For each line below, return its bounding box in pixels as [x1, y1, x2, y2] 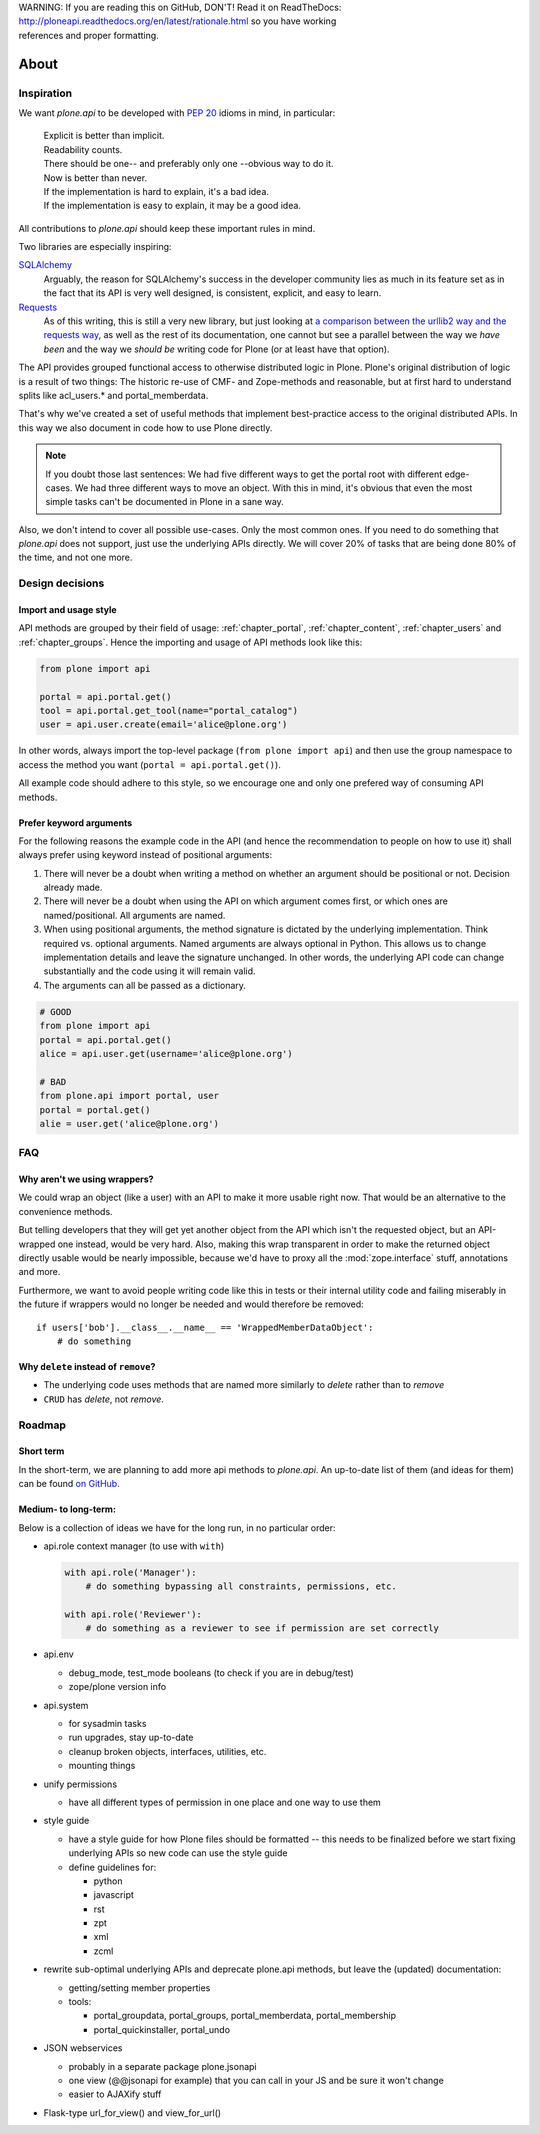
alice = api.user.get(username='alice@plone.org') [39, 1048, 294, 1059]
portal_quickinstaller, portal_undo [93, 2023, 230, 2035]
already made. [43, 881, 103, 894]
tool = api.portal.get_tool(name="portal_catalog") [39, 705, 299, 716]
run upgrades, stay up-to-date [68, 1731, 194, 1744]
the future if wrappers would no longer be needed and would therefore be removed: [18, 1298, 364, 1310]
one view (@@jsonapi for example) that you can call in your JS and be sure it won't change [68, 2074, 444, 2086]
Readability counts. [43, 143, 123, 155]
